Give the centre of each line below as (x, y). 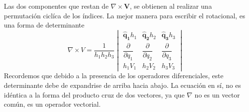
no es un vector (217, 94)
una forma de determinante (44, 25)
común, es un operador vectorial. (52, 104)
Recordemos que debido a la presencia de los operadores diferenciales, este (114, 76)
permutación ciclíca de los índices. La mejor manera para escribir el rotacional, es (124, 15)
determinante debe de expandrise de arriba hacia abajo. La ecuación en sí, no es (123, 85)
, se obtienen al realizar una (171, 6)
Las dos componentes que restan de (56, 6)
